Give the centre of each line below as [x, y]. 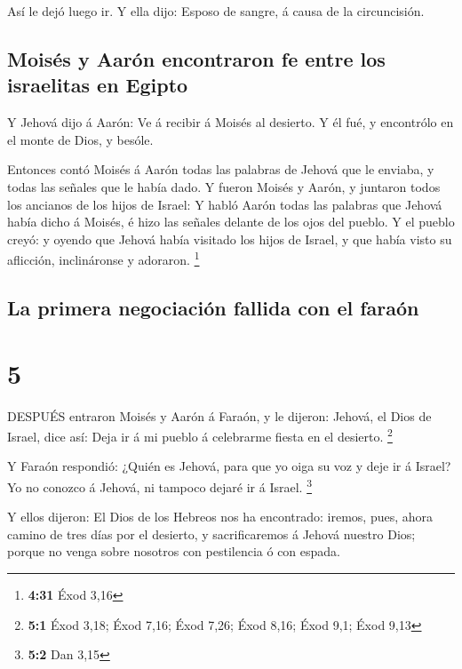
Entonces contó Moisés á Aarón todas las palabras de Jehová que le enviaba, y [221, 169]
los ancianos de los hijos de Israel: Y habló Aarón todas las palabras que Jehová [225, 204]
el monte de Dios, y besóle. [80, 139]
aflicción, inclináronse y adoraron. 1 [104, 258]
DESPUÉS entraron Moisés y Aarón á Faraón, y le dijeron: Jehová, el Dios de [219, 415]
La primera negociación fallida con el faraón [213, 307]
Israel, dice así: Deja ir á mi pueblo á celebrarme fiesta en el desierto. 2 [200, 435]
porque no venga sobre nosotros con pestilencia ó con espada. [174, 551]
